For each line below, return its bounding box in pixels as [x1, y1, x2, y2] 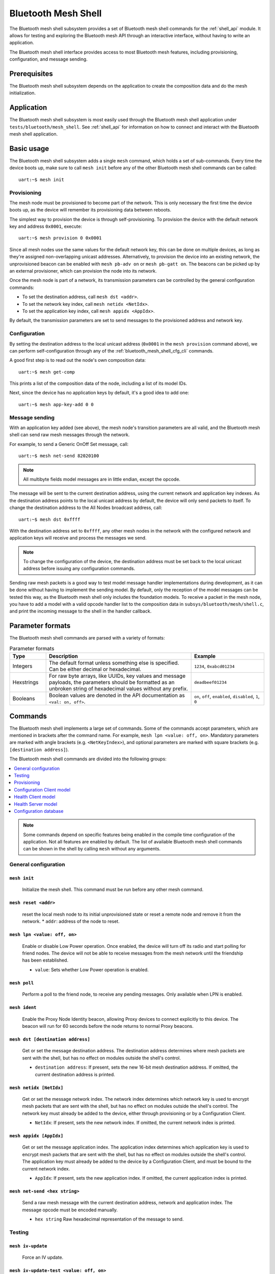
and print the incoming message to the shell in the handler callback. [9, 608, 152, 614]
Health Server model [14, 801, 58, 807]
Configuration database [14, 808, 64, 814]
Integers [12, 662, 33, 670]
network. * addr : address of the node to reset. [22, 918, 120, 924]
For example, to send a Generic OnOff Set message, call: [9, 441, 129, 447]
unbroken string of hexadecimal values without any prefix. [48, 685, 188, 693]
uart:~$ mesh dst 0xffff [18, 516, 80, 522]
